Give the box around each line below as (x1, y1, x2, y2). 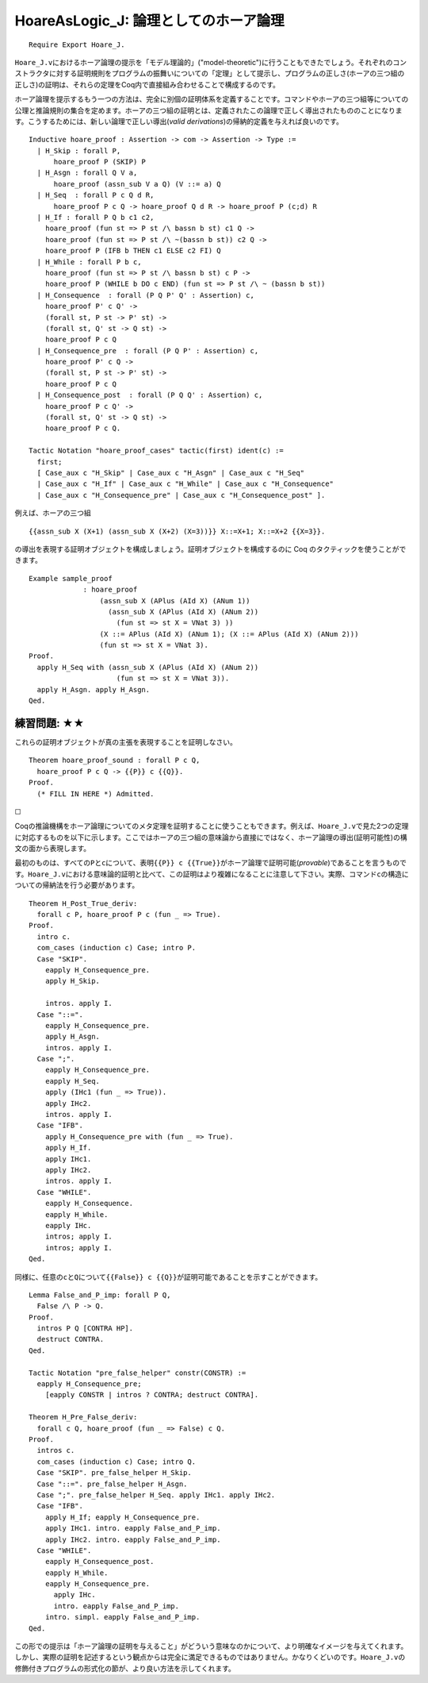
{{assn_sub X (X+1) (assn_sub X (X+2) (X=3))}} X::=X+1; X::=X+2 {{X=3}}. (29, 526, 326, 536)
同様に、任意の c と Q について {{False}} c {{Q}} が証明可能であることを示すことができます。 (14, 1272, 323, 1281)
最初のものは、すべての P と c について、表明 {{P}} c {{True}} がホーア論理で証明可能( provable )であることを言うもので (14, 858, 407, 868)
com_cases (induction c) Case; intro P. (36, 943, 197, 953)
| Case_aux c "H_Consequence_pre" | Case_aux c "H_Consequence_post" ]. (36, 491, 326, 499)
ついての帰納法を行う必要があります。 (14, 880, 139, 890)
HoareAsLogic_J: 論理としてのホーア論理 (14, 12, 285, 29)
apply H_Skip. (44, 976, 101, 986)
